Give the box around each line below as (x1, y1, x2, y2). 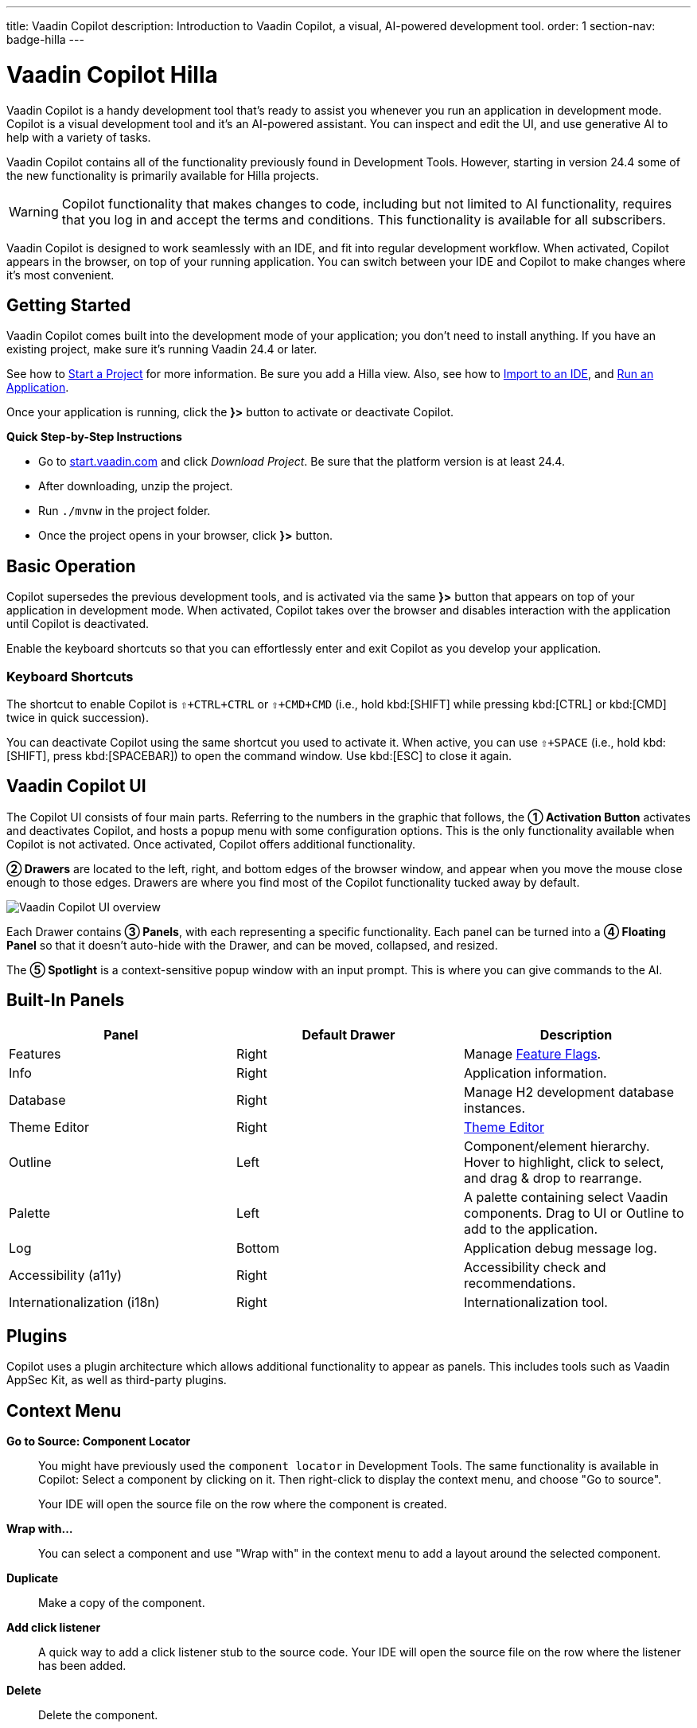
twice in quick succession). (6, 710, 149, 724)
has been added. (38, 1659, 127, 1673)
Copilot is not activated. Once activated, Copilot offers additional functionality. (6, 837, 415, 851)
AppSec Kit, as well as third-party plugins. (6, 1373, 227, 1387)
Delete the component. (38, 1708, 158, 1722)
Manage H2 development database (463, 1083, 675, 1100)
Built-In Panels (6, 990, 125, 1011)
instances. (463, 1099, 526, 1116)
